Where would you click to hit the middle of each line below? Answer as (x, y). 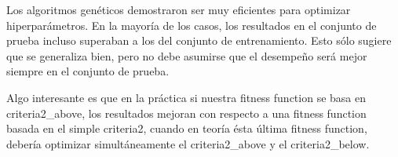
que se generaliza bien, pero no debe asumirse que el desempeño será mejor (187, 55)
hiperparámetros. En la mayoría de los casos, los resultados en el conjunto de (192, 25)
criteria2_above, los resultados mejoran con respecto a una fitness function (186, 113)
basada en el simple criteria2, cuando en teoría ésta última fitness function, (187, 128)
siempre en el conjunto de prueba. (88, 71)
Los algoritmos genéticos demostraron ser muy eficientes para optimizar (179, 9)
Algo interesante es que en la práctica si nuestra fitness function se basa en (186, 97)
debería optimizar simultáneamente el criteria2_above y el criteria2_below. (188, 143)
